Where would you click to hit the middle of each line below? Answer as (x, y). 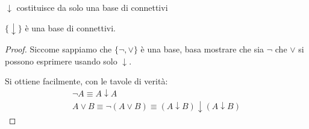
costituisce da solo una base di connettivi (92, 7)
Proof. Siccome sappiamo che (58, 49)
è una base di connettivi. (70, 27)
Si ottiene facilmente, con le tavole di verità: (86, 81)
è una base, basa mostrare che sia (202, 49)
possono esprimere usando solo (61, 61)
